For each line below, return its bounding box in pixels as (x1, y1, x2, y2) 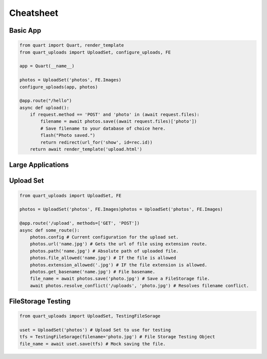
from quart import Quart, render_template (19, 43, 124, 48)
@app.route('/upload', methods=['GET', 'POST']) (19, 220, 140, 226)
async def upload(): (19, 104, 69, 110)
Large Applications (9, 161, 69, 169)
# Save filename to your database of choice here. (40, 125, 166, 131)
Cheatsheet (9, 7, 59, 18)
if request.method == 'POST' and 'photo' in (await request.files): (30, 112, 200, 117)
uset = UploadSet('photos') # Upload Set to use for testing (19, 327, 171, 333)
